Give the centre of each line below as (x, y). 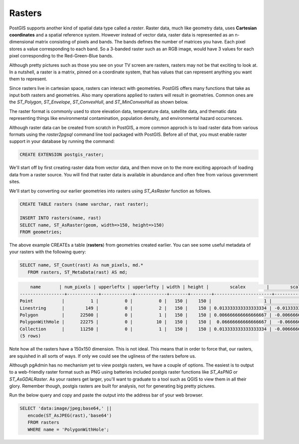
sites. (15, 182)
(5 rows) (30, 336)
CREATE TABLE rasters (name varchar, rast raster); (84, 204)
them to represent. (28, 79)
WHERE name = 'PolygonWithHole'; (69, 429)
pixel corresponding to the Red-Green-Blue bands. (61, 56)
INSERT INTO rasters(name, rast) (61, 218)
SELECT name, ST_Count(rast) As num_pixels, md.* (81, 265)
